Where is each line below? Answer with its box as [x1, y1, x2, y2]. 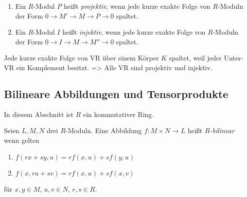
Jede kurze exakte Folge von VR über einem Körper [4, 53, 159, 63]
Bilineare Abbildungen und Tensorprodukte [4, 86, 229, 101]
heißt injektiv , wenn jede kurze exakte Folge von [62, 27, 206, 37]
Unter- [224, 53, 244, 63]
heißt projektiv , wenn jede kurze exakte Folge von [63, 1, 211, 11]
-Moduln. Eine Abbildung [65, 125, 142, 136]
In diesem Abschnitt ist [4, 109, 73, 119]
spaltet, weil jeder [169, 53, 222, 63]
